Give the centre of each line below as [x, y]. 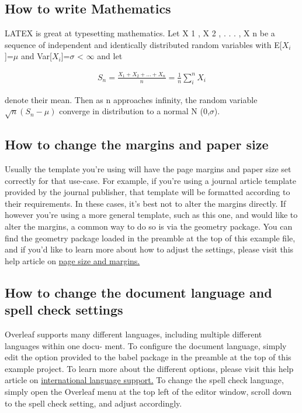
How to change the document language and [138, 292]
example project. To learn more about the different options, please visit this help [149, 368]
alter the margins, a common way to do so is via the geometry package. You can [149, 226]
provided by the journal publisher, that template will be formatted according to [147, 192]
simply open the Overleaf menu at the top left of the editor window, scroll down [148, 391]
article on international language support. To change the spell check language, [144, 380]
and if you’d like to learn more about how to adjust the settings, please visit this [149, 249]
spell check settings [64, 310]
